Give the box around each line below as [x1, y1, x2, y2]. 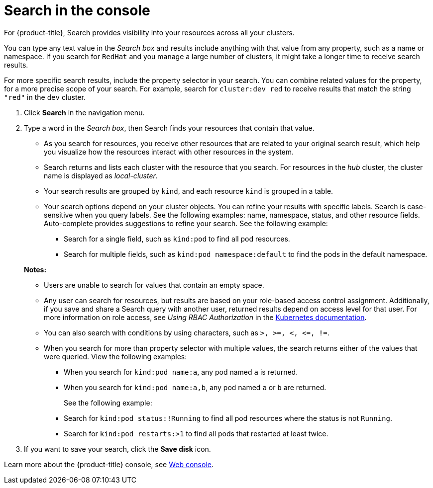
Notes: [24, 265, 47, 274]
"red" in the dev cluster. [4, 92, 86, 101]
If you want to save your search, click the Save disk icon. [24, 444, 211, 453]
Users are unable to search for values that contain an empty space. [44, 280, 264, 289]
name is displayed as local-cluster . [44, 171, 158, 180]
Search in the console [4, 2, 150, 19]
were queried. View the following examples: [44, 352, 187, 361]
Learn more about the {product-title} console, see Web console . [4, 460, 214, 469]
